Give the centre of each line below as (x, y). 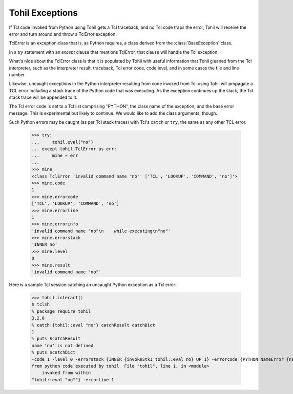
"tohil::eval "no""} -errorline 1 (73, 380)
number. (17, 75)
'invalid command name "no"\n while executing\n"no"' (101, 231)
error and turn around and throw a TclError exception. (63, 34)
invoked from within (66, 373)
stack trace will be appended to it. (43, 97)
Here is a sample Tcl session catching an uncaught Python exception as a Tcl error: (93, 285)
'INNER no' (44, 245)
